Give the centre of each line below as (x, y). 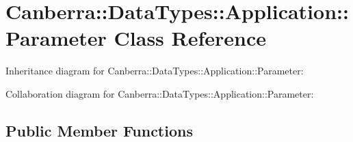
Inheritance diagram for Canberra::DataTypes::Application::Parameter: (155, 71)
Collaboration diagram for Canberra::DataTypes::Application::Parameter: (160, 93)
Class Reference (190, 38)
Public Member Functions (99, 130)
